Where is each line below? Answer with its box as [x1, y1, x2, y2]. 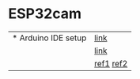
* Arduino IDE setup [12, 32, 87, 43]
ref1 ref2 [93, 58, 128, 69]
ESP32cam [8, 5, 81, 23]
